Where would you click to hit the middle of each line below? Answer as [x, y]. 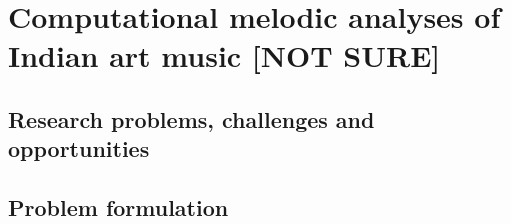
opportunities [79, 148]
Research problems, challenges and [191, 118]
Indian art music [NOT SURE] [224, 55]
